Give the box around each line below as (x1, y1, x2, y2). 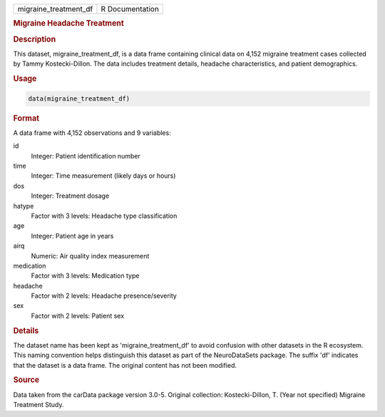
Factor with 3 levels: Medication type (31, 271, 140, 280)
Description (13, 34, 56, 44)
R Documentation (101, 4, 160, 14)
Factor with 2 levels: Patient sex (31, 311, 125, 320)
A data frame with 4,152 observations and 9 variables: (13, 129, 171, 137)
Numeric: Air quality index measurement (31, 251, 150, 260)
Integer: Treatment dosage (31, 191, 110, 200)
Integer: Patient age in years (31, 231, 114, 240)
